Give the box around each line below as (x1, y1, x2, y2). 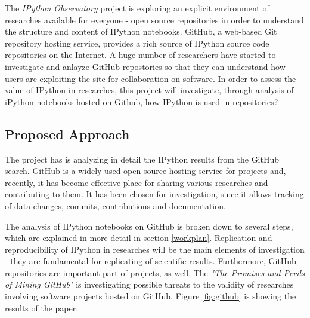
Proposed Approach (5, 124, 130, 143)
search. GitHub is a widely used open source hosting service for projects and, (5, 164, 286, 177)
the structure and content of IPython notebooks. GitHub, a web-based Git (5, 25, 277, 38)
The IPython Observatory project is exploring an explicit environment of (5, 2, 269, 14)
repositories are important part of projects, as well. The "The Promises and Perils (5, 266, 305, 279)
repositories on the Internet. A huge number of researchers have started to (5, 48, 276, 61)
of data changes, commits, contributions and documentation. (5, 199, 226, 212)
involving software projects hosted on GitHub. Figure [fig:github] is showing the (5, 290, 296, 302)
